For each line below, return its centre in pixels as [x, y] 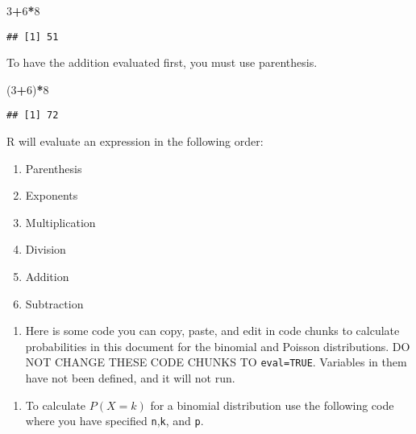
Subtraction [54, 303]
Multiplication [60, 222]
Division [46, 249]
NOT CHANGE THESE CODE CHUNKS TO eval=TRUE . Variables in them [216, 362]
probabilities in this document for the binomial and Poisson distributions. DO [218, 346]
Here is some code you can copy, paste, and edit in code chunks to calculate [212, 331]
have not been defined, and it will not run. [130, 378]
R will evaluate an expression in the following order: [135, 141]
